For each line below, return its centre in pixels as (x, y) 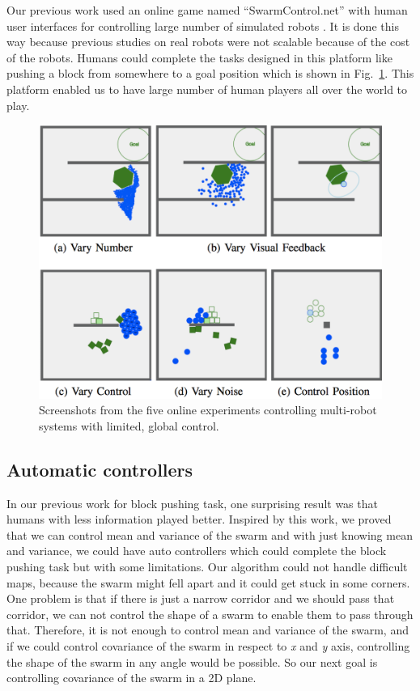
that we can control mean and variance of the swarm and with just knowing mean (210, 534)
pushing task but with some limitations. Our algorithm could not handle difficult (207, 567)
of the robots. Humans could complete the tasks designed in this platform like (199, 57)
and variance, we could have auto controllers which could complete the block (197, 551)
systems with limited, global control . (129, 425)
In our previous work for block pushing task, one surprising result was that (192, 503)
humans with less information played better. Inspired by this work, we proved (199, 519)
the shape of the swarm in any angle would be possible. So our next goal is (192, 661)
